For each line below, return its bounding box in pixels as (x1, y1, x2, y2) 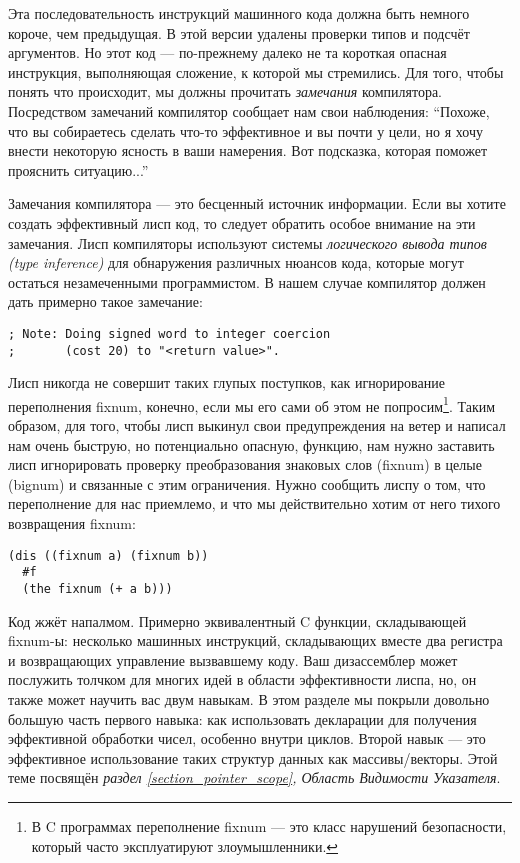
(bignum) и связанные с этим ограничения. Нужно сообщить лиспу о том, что (8, 473, 486, 494)
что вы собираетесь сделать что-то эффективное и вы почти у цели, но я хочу (8, 120, 483, 141)
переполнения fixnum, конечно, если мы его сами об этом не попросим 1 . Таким (8, 392, 496, 416)
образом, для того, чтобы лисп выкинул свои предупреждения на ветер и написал (8, 415, 506, 436)
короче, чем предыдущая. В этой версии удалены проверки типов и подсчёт (8, 22, 470, 43)
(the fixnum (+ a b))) (22, 581, 173, 596)
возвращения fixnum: (8, 513, 136, 534)
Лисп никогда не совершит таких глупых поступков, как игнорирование (8, 372, 445, 393)
